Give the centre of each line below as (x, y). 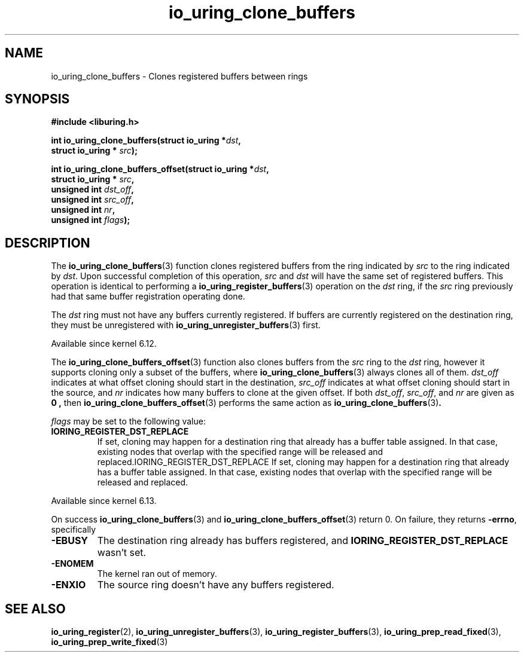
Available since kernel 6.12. (104, 344)
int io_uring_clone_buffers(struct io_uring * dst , (146, 140)
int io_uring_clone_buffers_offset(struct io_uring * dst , (160, 169)
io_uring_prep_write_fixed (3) (109, 642)
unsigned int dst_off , (93, 190)
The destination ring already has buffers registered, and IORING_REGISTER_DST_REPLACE (303, 541)
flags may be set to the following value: (128, 421)
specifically (74, 530)
